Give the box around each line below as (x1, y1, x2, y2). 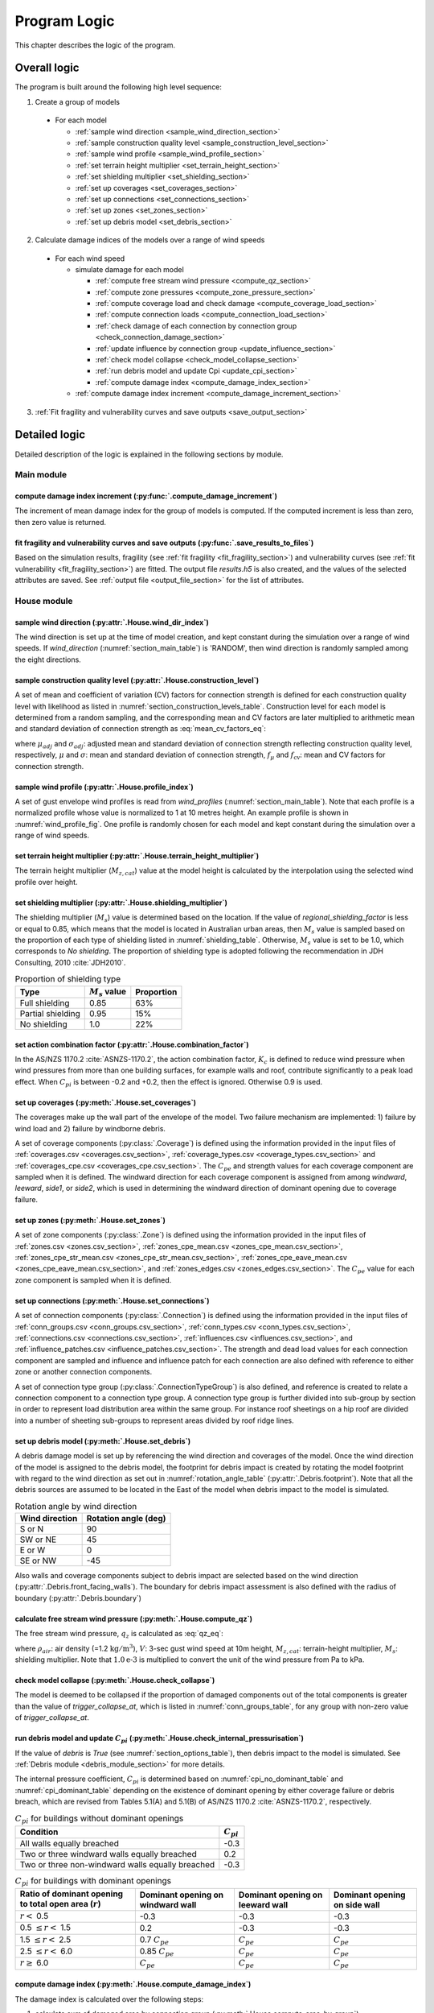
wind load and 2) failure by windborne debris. (14, 1123, 166, 1133)
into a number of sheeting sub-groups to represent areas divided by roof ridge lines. (14, 1416, 294, 1425)
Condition (19, 1826, 59, 1837)
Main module (14, 469, 68, 481)
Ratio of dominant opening (19, 1888, 124, 1899)
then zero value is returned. (14, 517, 107, 527)
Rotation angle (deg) (86, 1513, 166, 1524)
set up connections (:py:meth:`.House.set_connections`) (14, 1296, 210, 1305)
